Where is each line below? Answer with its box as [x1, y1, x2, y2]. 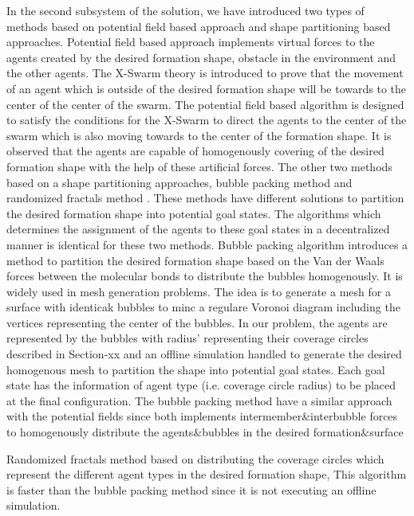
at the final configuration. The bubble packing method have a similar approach [6, 392, 392, 408]
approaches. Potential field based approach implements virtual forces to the [6, 33, 375, 50]
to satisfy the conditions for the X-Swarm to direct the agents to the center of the [6, 111, 407, 128]
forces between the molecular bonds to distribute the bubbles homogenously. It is [6, 268, 403, 284]
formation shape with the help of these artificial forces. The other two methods [6, 158, 392, 174]
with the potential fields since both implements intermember [6, 408, 302, 424]
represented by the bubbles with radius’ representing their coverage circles [6, 330, 369, 346]
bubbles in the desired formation [202, 424, 361, 440]
